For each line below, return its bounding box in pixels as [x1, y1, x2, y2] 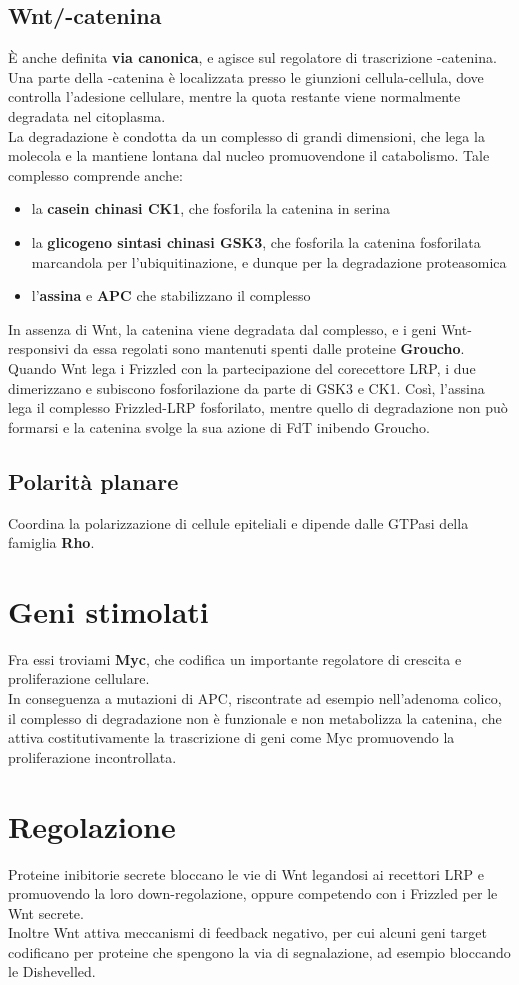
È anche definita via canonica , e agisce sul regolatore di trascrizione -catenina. [8, 47, 497, 68]
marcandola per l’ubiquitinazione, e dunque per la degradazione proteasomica [31, 251, 507, 272]
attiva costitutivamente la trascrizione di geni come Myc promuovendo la [8, 727, 455, 748]
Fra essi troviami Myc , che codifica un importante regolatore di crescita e [8, 648, 462, 669]
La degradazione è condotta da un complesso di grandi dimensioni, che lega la [8, 125, 485, 146]
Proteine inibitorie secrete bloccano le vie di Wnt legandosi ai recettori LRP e [8, 863, 484, 884]
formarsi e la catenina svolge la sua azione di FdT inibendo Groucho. [8, 416, 430, 437]
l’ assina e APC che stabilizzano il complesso [31, 285, 311, 306]
